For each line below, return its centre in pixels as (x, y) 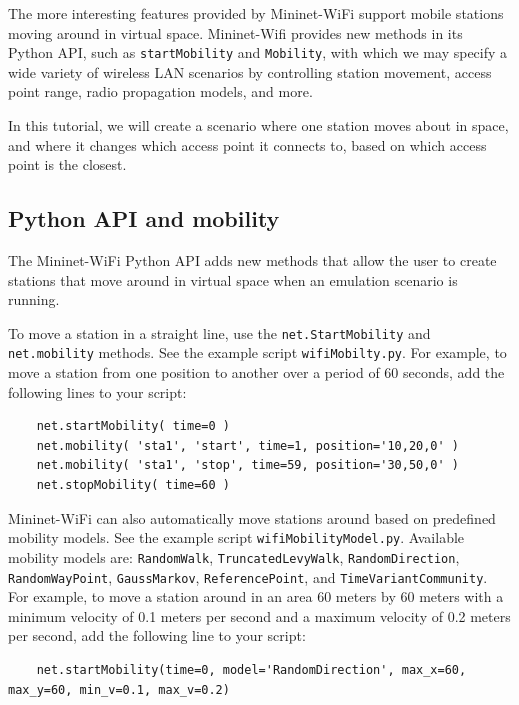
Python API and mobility (144, 218)
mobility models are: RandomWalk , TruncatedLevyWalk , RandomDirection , (234, 556)
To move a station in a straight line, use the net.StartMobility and (219, 332)
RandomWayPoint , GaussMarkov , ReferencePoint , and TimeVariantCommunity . (248, 576)
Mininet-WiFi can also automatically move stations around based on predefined (252, 517)
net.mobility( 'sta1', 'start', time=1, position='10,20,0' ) (248, 445)
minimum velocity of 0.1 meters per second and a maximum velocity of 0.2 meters (259, 615)
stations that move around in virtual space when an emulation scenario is (233, 279)
